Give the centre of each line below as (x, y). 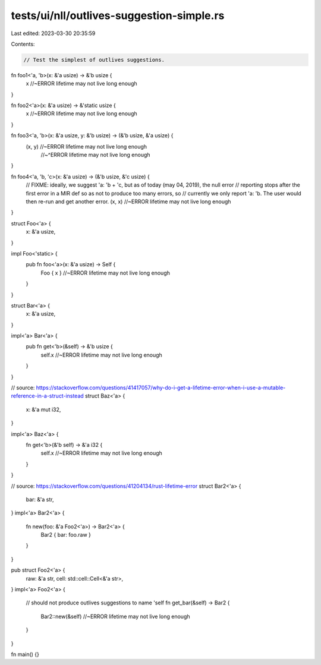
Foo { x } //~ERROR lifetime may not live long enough (106, 273)
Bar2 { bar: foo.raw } (66, 535)
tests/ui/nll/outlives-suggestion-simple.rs (118, 15)
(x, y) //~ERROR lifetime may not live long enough (86, 146)
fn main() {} (25, 654)
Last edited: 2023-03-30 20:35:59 (53, 33)
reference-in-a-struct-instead (48, 396)
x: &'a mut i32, (43, 409)
